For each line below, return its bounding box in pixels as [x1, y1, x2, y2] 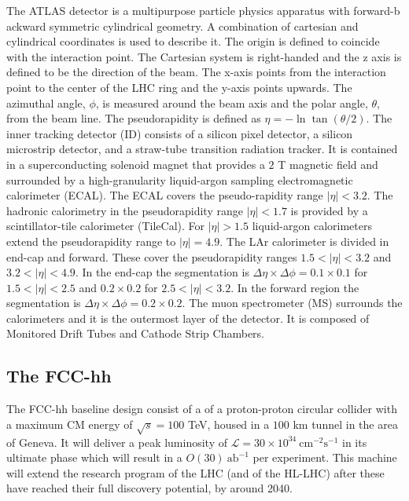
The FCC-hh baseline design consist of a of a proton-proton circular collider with [6, 400, 397, 417]
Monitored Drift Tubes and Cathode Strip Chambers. [6, 325, 265, 342]
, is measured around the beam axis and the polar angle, [95, 94, 368, 111]
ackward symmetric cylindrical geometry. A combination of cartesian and [6, 17, 359, 34]
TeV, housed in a [187, 415, 270, 432]
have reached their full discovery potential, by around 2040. [6, 480, 293, 496]
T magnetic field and [278, 155, 378, 172]
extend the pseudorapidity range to [6, 232, 176, 249]
